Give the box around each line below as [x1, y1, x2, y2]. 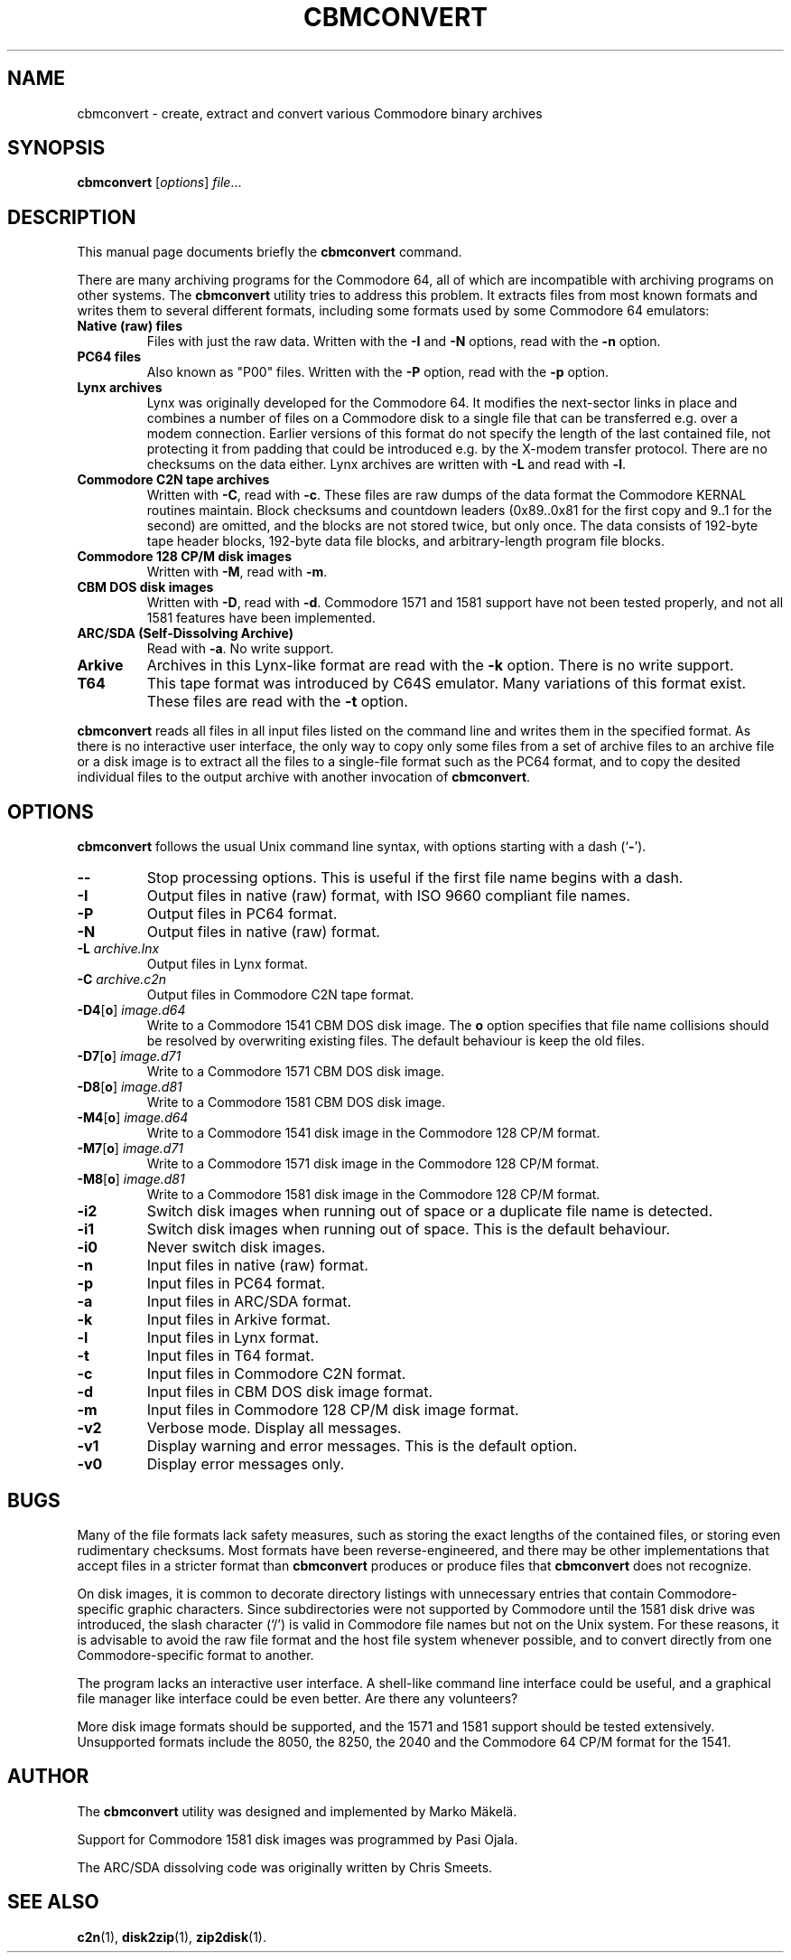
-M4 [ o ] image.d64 [77, 1110, 189, 1126]
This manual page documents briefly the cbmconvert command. [77, 244, 462, 260]
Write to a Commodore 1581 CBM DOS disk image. [146, 1094, 445, 1111]
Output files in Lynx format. [146, 956, 308, 972]
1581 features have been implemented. [146, 610, 376, 626]
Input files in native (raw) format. [146, 1256, 368, 1275]
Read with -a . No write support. [146, 641, 334, 657]
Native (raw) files [77, 318, 183, 334]
